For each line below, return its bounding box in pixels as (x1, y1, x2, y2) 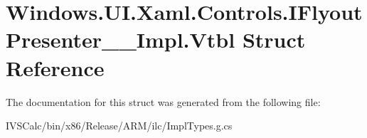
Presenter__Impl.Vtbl (6, 25, 235, 54)
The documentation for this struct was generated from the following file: (6, 94, 321, 109)
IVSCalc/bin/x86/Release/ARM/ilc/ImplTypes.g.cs (6, 118, 233, 133)
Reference (6, 53, 105, 82)
